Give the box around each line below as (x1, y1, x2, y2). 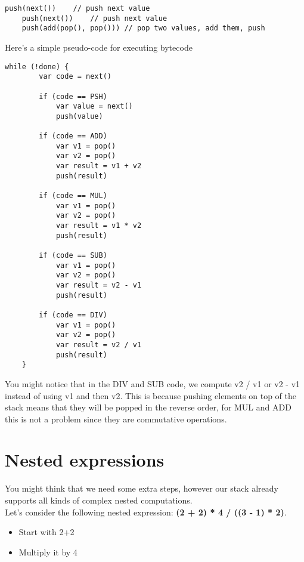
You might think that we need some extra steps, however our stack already (5, 482, 278, 495)
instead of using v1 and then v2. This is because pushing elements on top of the (5, 389, 296, 402)
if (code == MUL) (39, 192, 107, 200)
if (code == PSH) (39, 92, 107, 101)
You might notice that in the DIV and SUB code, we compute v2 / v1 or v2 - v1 (5, 377, 300, 390)
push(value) (55, 112, 103, 121)
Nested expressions (5, 447, 165, 472)
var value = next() (55, 102, 133, 111)
